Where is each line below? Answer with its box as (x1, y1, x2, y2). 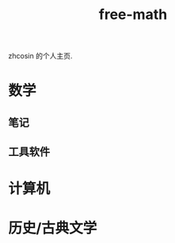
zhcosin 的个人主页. (8, 51, 73, 61)
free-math (98, 6, 168, 24)
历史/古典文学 (8, 219, 97, 237)
